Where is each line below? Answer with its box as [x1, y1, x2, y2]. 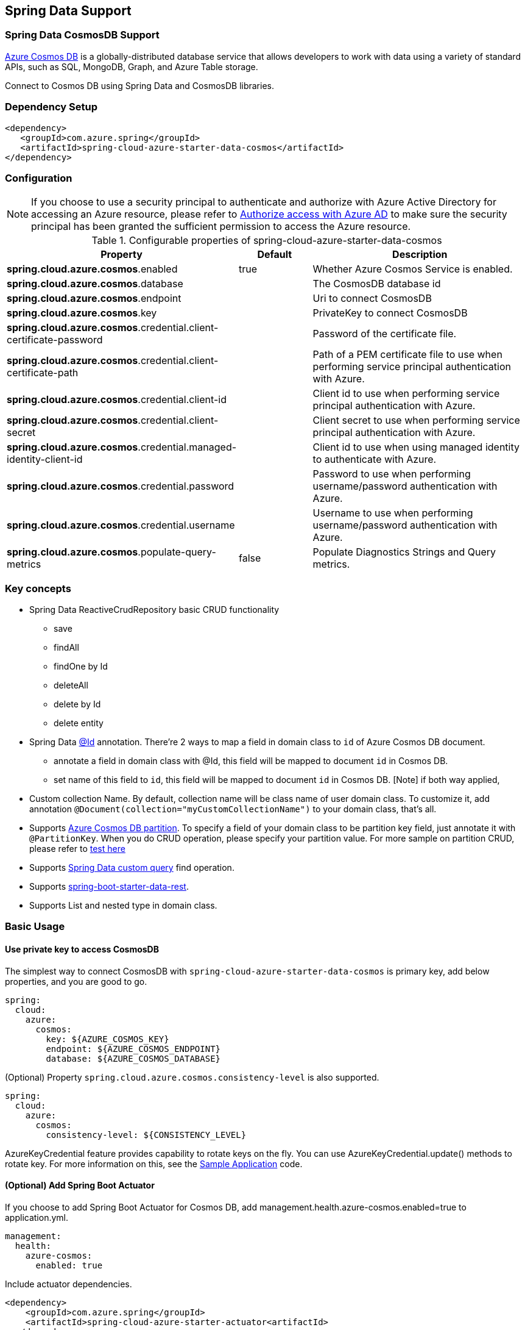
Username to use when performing [312, 507, 473, 520]
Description [392, 248, 448, 261]
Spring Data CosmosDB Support [5, 29, 160, 41]
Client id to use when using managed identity [312, 441, 520, 454]
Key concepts [5, 582, 71, 595]
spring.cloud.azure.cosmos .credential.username [7, 519, 235, 532]
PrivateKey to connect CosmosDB [312, 307, 468, 320]
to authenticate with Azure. [312, 453, 437, 466]
